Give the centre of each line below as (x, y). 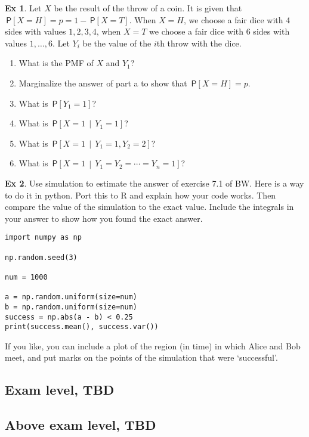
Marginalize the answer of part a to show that (103, 83)
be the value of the (117, 43)
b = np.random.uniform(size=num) (71, 307)
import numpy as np (43, 238)
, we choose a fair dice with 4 (237, 19)
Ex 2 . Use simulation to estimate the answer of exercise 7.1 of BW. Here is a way (154, 183)
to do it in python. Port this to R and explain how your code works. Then (140, 195)
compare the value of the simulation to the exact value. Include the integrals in (149, 207)
